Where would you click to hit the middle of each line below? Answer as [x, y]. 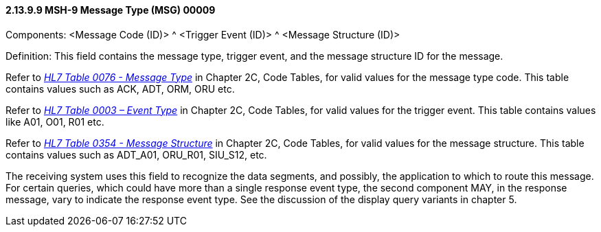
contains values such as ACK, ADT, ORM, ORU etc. [120, 89]
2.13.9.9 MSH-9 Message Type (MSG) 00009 [111, 10]
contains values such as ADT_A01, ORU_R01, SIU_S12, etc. [136, 154]
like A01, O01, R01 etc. [55, 121]
